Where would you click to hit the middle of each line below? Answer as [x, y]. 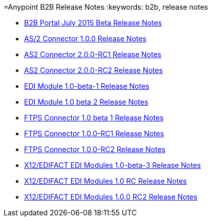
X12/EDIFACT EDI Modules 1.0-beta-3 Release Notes [113, 165]
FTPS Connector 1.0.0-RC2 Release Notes [95, 149]
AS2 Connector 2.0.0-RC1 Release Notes [93, 54]
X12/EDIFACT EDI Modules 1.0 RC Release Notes [105, 181]
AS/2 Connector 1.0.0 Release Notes [85, 39]
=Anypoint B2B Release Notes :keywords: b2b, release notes [106, 7]
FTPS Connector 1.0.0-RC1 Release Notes [94, 133]
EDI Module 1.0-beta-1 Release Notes [87, 86]
